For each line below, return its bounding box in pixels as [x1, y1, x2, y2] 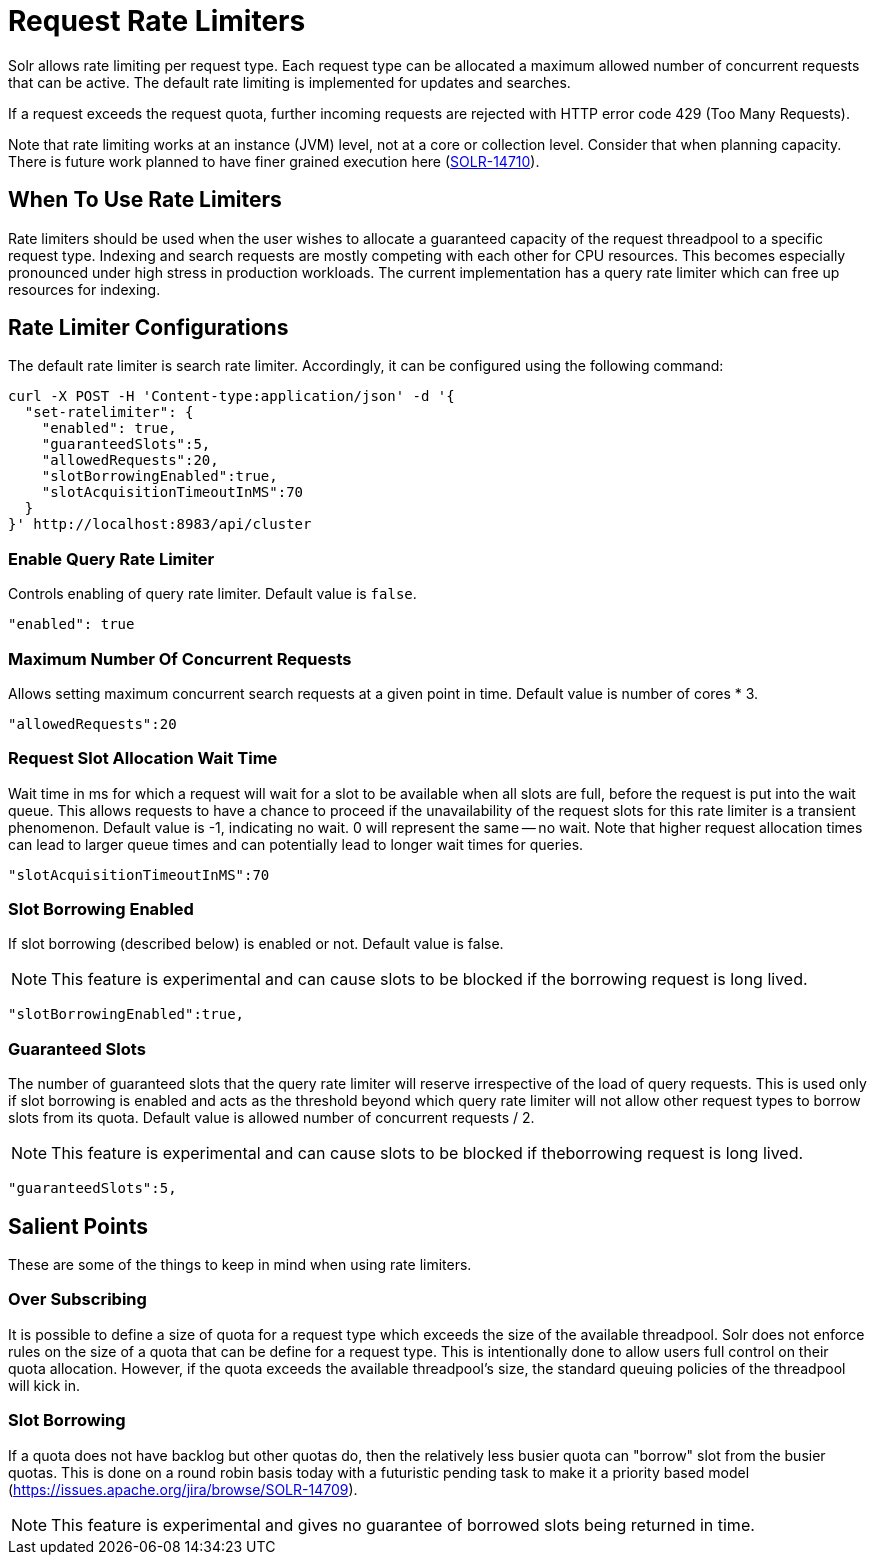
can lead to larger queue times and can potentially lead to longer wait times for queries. [8, 835, 584, 853]
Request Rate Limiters [8, 4, 306, 38]
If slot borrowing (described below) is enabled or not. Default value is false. [8, 935, 504, 953]
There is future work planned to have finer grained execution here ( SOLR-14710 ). [8, 152, 540, 170]
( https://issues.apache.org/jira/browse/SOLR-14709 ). [8, 1480, 358, 1498]
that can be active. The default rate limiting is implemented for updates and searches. [8, 73, 571, 91]
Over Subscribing [8, 1289, 147, 1310]
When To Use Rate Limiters [8, 187, 282, 213]
